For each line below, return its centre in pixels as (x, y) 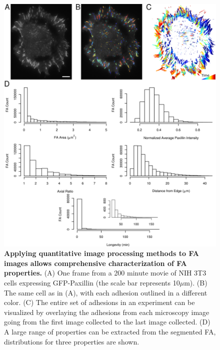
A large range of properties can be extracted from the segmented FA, (110, 331)
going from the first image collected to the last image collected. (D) (107, 322)
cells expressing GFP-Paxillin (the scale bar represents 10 (92, 282)
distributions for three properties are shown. (72, 341)
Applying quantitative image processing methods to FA (101, 253)
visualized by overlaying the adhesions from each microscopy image (107, 312)
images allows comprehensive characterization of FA (95, 263)
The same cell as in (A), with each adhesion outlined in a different (106, 292)
